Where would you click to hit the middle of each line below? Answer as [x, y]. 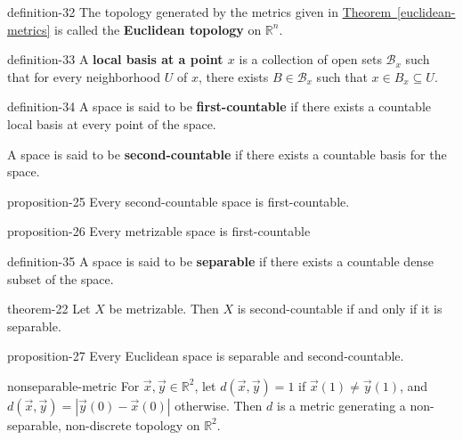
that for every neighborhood [84, 76]
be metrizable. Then [164, 309]
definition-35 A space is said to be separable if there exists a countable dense [220, 261]
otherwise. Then [219, 405]
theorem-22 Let [49, 309]
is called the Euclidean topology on [158, 29]
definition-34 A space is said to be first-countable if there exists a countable [219, 106]
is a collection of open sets [310, 59]
